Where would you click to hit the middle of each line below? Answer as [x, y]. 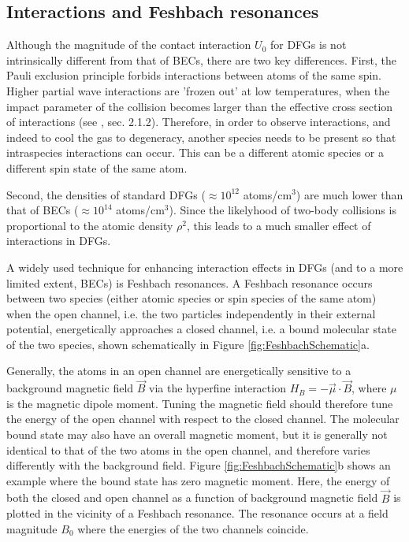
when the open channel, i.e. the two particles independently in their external [191, 313]
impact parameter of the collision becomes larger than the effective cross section [200, 106]
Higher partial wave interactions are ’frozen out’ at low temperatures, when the [198, 90]
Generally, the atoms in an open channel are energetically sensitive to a [179, 371]
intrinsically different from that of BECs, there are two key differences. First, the [202, 59]
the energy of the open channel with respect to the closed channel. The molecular [203, 419]
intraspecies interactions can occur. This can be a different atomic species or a [195, 152]
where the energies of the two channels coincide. [193, 528]
